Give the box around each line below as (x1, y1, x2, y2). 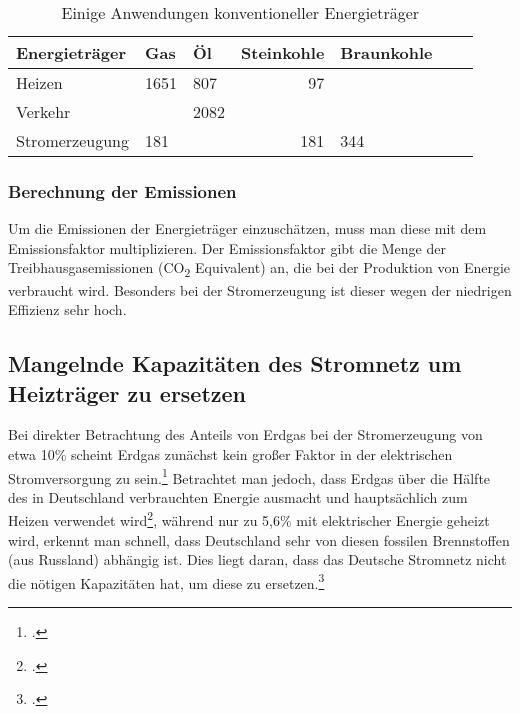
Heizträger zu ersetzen (8, 377, 247, 408)
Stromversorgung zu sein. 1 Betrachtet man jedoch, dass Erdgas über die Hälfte (8, 464, 491, 488)
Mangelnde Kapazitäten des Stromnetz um (8, 348, 462, 379)
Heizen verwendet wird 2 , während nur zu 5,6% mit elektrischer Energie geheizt (8, 507, 490, 530)
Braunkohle (340, 41, 433, 64)
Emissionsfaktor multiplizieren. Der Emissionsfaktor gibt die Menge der (8, 237, 446, 258)
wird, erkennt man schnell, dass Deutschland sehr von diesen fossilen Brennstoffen (8, 529, 510, 550)
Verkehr (16, 100, 71, 123)
